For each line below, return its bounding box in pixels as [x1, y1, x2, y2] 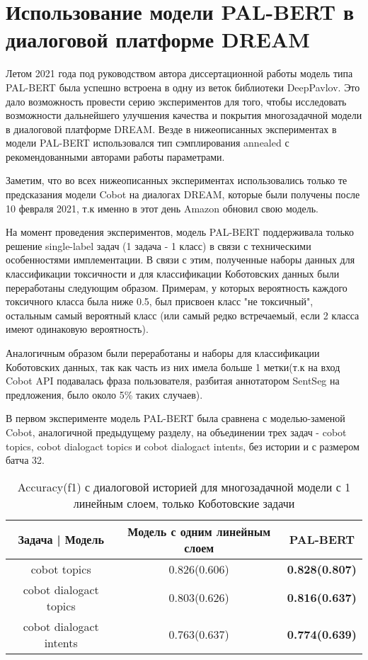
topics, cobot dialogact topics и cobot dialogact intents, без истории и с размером [6, 438, 360, 453]
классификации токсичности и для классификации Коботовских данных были [6, 266, 340, 281]
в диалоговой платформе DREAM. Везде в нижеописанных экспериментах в [6, 121, 337, 136]
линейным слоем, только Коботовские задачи [73, 494, 295, 511]
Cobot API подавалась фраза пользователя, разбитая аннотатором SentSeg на [6, 373, 340, 388]
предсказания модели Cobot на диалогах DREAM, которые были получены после [6, 187, 360, 202]
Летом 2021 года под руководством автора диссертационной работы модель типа [6, 66, 353, 81]
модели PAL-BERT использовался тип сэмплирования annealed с [6, 135, 289, 150]
